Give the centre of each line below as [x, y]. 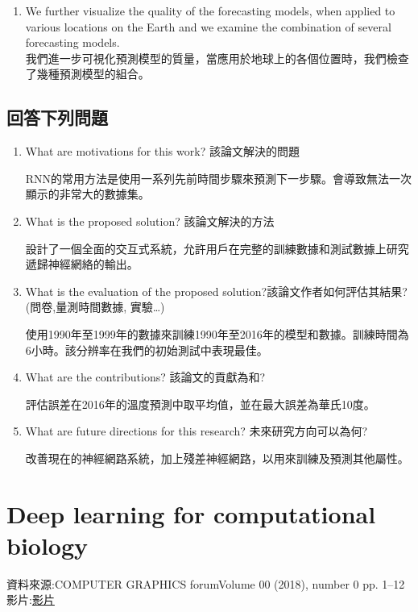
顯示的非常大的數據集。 [87, 194]
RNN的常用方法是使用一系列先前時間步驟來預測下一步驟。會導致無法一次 [219, 178]
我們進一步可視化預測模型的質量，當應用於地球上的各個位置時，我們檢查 [217, 58]
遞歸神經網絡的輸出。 [82, 264]
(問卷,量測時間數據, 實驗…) [95, 307]
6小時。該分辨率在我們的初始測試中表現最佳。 [147, 350]
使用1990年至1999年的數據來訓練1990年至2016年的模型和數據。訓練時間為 [217, 333]
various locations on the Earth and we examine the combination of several [208, 26]
